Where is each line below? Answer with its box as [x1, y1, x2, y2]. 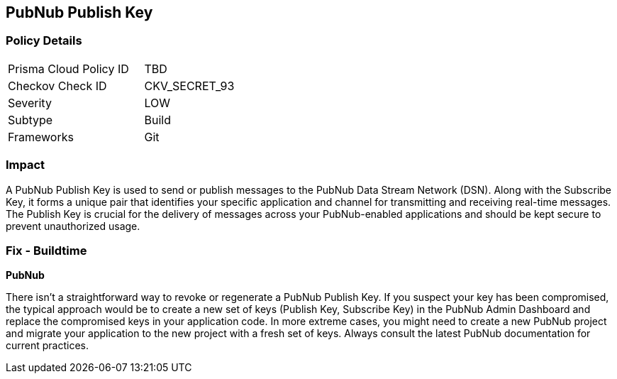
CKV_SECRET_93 [144, 78, 235, 93]
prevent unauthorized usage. [6, 219, 140, 232]
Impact [6, 158, 45, 172]
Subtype [8, 112, 53, 127]
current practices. [6, 339, 89, 352]
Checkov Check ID [8, 78, 107, 93]
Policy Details [6, 33, 82, 48]
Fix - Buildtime [6, 243, 87, 258]
